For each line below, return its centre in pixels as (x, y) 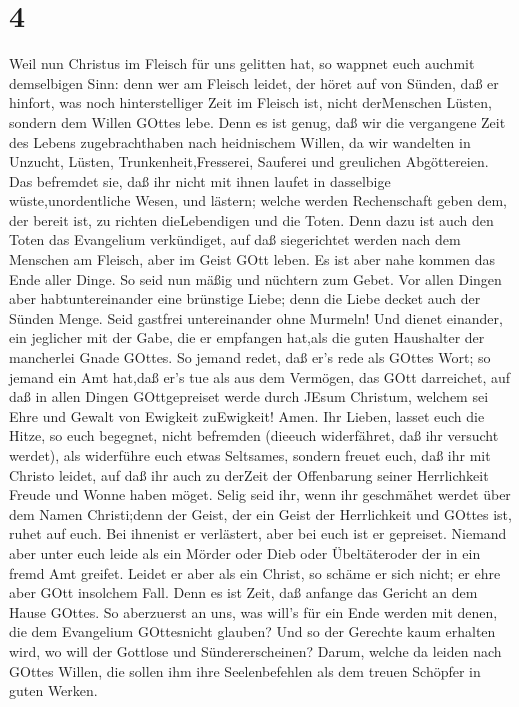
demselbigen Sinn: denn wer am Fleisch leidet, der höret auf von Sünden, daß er (254, 82)
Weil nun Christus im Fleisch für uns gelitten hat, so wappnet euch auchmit (242, 63)
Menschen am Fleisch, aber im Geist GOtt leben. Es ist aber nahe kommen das (252, 259)
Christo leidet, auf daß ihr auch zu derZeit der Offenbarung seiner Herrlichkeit (249, 474)
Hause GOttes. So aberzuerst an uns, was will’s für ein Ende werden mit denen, (253, 611)
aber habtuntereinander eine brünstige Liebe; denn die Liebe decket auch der (245, 298)
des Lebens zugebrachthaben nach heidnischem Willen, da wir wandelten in (240, 141)
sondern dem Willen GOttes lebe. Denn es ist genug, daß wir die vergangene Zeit (257, 121)
